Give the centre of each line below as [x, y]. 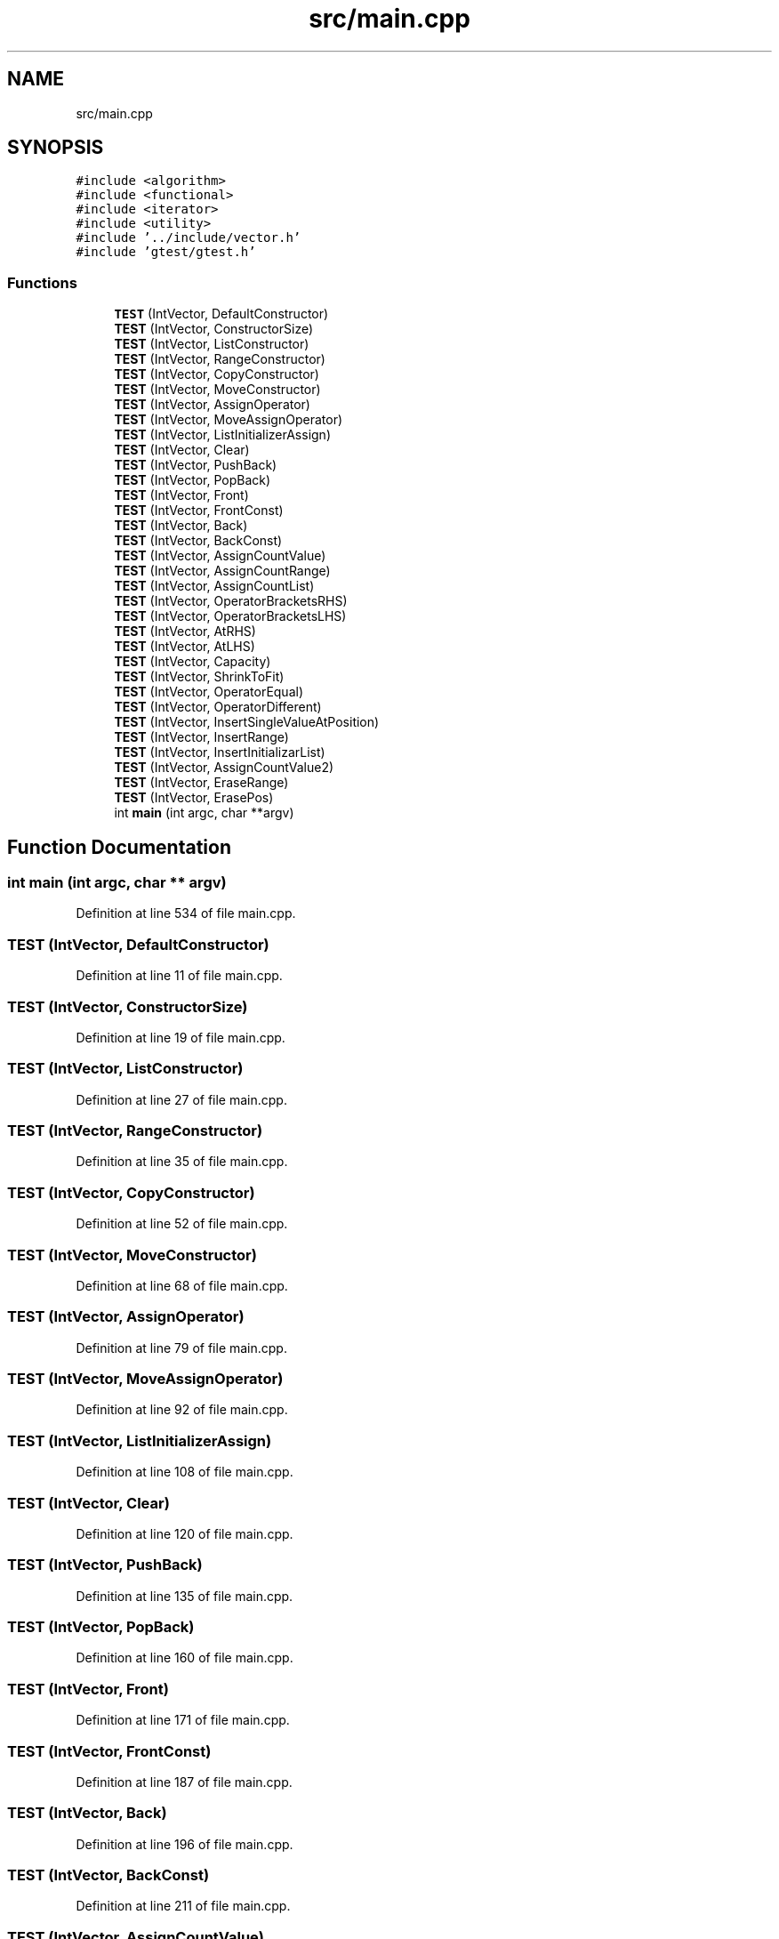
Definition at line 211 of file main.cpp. [183, 1906]
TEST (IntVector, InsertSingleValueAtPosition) [247, 722]
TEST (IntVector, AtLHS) [185, 647]
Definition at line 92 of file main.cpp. [182, 1410]
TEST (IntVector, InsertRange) [201, 737]
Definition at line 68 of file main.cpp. [182, 1285]
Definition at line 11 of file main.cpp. [179, 976]
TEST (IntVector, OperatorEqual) [209, 692]
